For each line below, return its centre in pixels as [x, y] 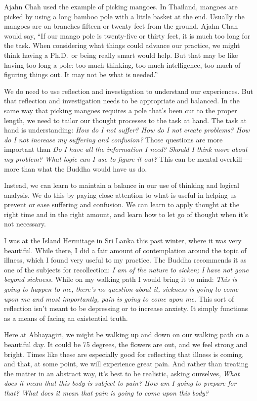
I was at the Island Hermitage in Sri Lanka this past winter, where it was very [123, 241]
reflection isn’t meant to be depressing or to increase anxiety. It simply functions [126, 308]
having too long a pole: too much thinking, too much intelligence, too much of [122, 65]
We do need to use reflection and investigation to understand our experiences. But [128, 91]
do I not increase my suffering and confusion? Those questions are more [113, 139]
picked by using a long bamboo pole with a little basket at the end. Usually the [124, 16]
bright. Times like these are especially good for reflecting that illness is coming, [124, 354]
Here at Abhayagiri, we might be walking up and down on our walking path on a [127, 334]
